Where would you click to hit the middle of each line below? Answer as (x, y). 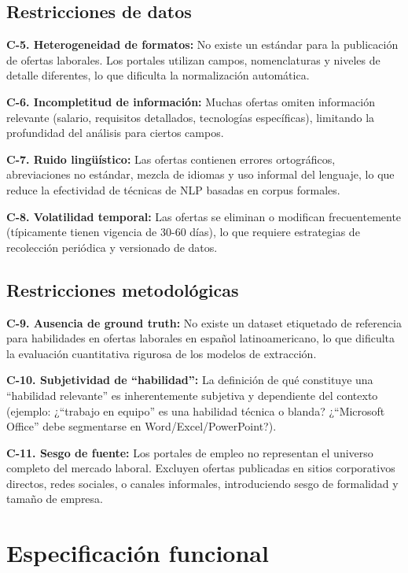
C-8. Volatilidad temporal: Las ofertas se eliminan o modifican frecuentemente (204, 216)
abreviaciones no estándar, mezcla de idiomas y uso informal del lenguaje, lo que (200, 174)
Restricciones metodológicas (123, 289)
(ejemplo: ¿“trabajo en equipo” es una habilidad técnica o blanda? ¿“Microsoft (196, 410)
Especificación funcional (138, 553)
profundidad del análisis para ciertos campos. (115, 133)
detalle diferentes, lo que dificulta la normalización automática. (158, 75)
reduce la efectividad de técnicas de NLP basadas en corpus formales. (173, 189)
